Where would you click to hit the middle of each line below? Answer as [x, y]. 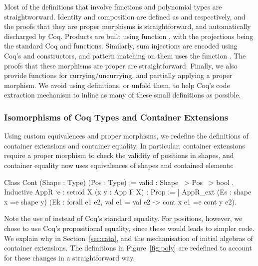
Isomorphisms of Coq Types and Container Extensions [116, 117]
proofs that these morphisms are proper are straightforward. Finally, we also [121, 65]
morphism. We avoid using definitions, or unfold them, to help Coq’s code [117, 85]
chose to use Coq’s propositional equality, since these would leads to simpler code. [129, 228]
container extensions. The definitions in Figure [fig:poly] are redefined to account [128, 248]
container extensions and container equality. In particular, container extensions [125, 145]
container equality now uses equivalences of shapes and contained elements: [119, 165]
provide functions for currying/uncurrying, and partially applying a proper [118, 75]
